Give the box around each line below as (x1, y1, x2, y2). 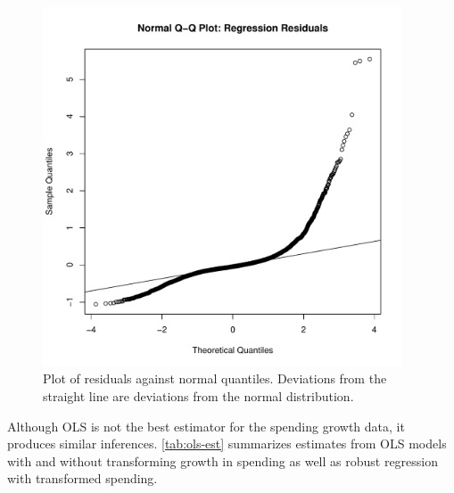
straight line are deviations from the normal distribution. (43, 386, 354, 405)
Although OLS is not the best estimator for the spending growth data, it (7, 416, 405, 435)
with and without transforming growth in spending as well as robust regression (7, 451, 439, 470)
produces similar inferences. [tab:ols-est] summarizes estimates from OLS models (7, 434, 447, 453)
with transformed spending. (7, 469, 158, 488)
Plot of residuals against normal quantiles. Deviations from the (43, 369, 387, 388)
